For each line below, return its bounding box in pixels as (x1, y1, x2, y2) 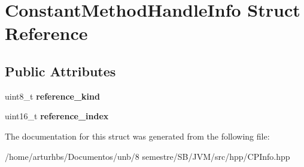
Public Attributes (5, 61, 116, 80)
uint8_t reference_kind (5, 89, 100, 102)
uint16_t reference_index (5, 110, 109, 122)
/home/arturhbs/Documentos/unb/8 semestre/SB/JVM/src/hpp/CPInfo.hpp (5, 150, 290, 162)
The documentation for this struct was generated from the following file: (5, 129, 270, 142)
